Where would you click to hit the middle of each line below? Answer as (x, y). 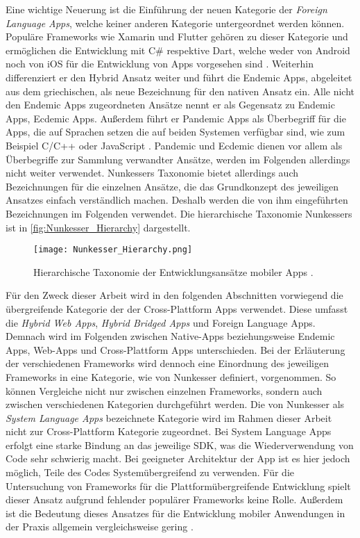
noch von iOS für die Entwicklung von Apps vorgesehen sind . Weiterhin (160, 64)
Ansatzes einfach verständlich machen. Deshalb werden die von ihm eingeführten (177, 200)
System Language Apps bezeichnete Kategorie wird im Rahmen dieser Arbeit (169, 417)
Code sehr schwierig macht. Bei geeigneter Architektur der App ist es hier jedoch (178, 458)
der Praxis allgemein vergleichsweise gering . (100, 527)
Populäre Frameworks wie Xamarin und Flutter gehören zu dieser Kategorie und (177, 36)
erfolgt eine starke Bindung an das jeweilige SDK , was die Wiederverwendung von (180, 445)
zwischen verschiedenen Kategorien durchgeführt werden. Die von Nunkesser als (175, 404)
